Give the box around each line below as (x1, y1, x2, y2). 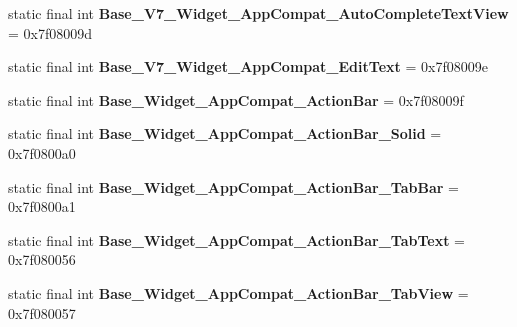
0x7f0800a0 (8, 142, 76, 163)
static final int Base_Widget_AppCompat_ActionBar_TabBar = (8, 176, 459, 197)
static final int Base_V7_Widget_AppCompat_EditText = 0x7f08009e (8, 56, 488, 77)
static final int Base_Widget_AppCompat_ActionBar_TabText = (8, 229, 465, 250)
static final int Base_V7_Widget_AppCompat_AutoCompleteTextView (8, 3, 509, 23)
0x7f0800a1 (8, 196, 76, 217)
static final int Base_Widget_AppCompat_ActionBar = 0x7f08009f (8, 89, 464, 110)
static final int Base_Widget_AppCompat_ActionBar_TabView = (8, 282, 469, 303)
